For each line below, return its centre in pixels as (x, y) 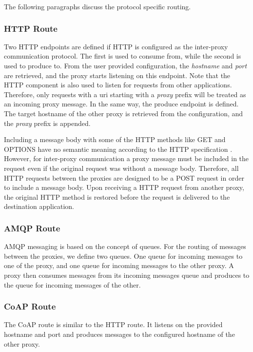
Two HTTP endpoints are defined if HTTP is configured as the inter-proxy (116, 46)
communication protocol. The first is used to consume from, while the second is (123, 56)
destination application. (39, 206)
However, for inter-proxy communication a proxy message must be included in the (126, 158)
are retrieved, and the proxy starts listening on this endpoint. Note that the (117, 75)
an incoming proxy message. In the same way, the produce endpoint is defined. (121, 104)
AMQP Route (32, 228)
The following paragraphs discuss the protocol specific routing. (97, 6)
